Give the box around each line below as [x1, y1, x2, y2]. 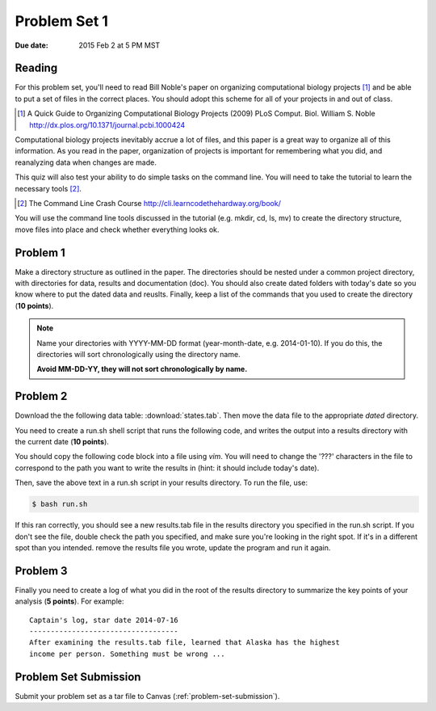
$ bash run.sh [31, 499, 88, 509]
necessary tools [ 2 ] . [15, 183, 82, 193]
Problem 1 [15, 246, 66, 259]
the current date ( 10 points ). [15, 437, 109, 447]
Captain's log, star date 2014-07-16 [29, 615, 179, 625]
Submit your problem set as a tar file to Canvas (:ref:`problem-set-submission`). [15, 691, 280, 700]
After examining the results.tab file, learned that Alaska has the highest [29, 638, 341, 647]
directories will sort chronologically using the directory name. [36, 350, 241, 359]
